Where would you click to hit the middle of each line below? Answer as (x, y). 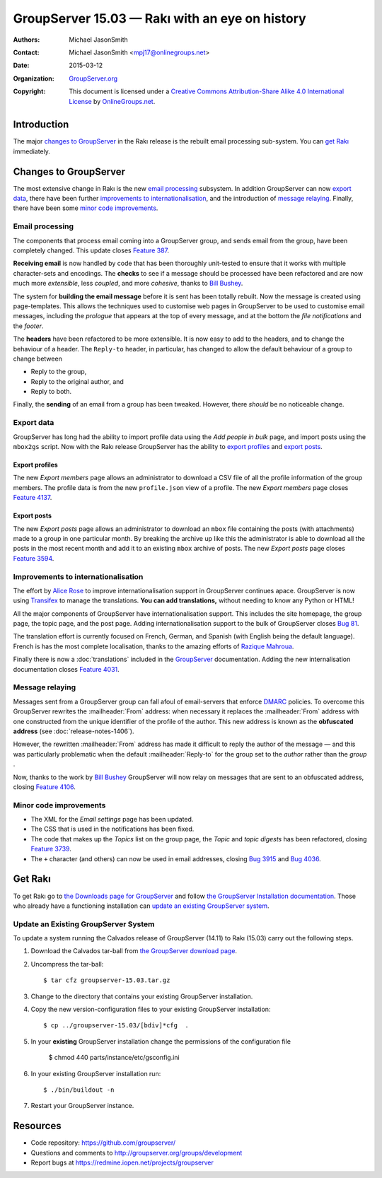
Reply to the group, (59, 372)
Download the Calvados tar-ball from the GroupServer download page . (134, 951)
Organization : (34, 78)
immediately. (32, 151)
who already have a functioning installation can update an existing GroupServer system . (141, 906)
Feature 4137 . (33, 498)
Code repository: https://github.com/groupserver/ (103, 1143)
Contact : (27, 52)
